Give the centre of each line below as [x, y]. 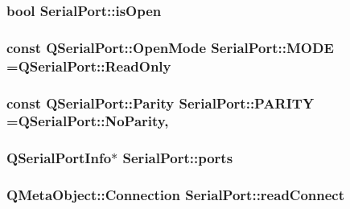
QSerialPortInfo [59, 158]
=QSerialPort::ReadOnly [89, 66]
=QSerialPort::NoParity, [88, 121]
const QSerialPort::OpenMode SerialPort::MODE [170, 47]
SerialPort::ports [178, 158]
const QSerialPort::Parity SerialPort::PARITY [161, 102]
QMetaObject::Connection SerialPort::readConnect [176, 195]
